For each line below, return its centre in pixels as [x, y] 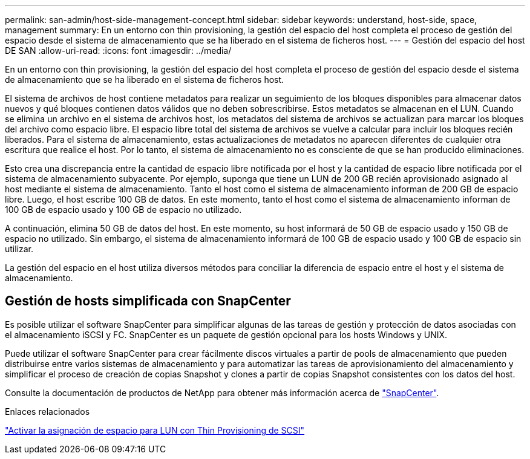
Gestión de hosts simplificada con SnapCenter [148, 301]
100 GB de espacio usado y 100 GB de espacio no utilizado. [123, 210]
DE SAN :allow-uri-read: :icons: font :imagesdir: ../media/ [118, 50]
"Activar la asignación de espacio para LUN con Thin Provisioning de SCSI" [155, 430]
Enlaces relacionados [47, 411]
